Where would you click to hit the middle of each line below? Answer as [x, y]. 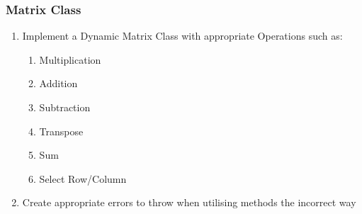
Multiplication [70, 59]
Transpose [61, 131]
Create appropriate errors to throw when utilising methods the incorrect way [189, 202]
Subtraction [65, 107]
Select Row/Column [83, 178]
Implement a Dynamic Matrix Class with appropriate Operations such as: [182, 36]
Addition [58, 83]
